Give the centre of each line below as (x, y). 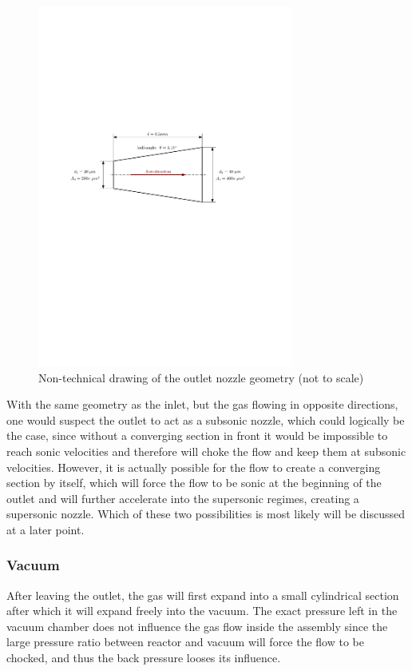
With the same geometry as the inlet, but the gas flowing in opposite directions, (202, 404)
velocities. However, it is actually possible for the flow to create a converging (194, 467)
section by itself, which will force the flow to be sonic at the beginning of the (194, 483)
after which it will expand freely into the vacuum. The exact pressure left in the (202, 611)
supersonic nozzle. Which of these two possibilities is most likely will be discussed (206, 514)
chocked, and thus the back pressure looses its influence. (144, 658)
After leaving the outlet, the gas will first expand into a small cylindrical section (203, 595)
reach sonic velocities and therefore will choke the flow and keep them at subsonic (206, 451)
